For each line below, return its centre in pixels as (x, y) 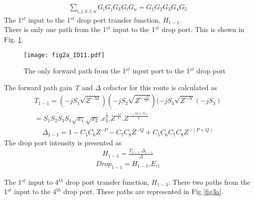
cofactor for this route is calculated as (160, 87)
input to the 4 (35, 191)
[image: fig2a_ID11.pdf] (64, 55)
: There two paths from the (209, 182)
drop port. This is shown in (203, 29)
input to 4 (43, 182)
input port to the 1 (161, 71)
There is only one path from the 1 (55, 29)
